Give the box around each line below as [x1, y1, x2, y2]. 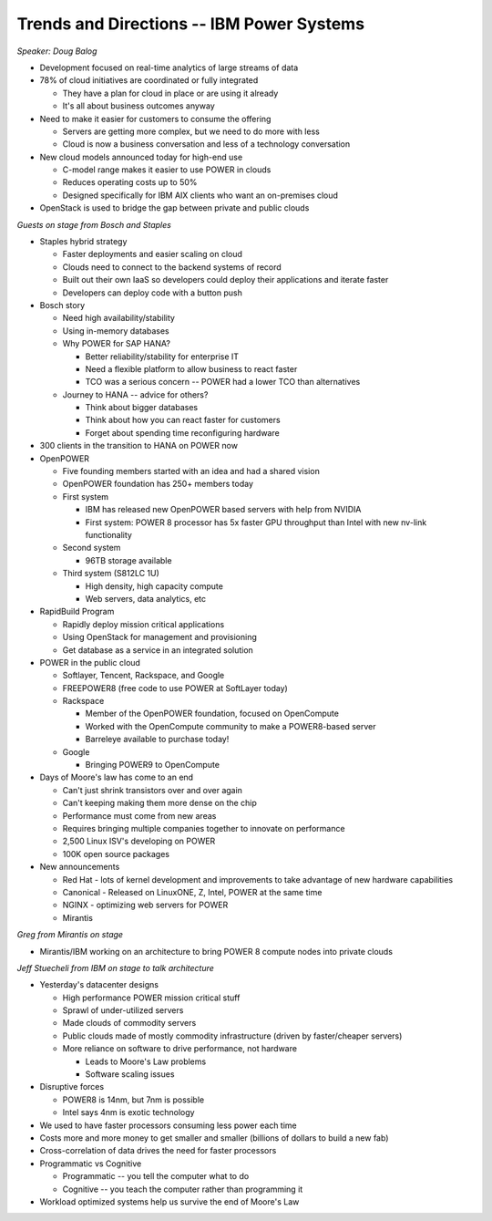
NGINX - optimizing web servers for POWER [62, 899, 229, 911]
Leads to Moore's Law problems [85, 1056, 207, 1067]
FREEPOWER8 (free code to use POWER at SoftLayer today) [62, 682, 289, 693]
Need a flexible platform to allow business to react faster [85, 363, 298, 374]
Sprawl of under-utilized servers [62, 1005, 184, 1016]
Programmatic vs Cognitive [39, 1158, 142, 1169]
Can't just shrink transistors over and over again [62, 784, 243, 795]
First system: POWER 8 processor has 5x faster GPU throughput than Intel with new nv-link [85, 516, 427, 528]
